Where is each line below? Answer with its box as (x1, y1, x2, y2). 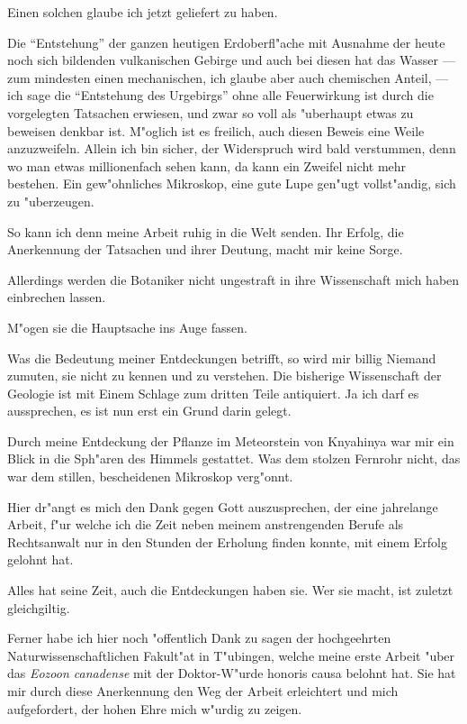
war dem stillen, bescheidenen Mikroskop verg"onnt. (7, 467, 293, 486)
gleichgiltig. (7, 598, 70, 617)
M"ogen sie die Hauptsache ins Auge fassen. (7, 317, 247, 336)
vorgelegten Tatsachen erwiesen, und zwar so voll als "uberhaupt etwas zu (7, 103, 414, 122)
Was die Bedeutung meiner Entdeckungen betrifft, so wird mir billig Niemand (7, 348, 436, 367)
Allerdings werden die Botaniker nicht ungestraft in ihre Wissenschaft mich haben (7, 270, 460, 289)
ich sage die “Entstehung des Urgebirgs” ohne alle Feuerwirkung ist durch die (7, 86, 434, 105)
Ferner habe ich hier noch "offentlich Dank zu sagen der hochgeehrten (7, 628, 391, 647)
